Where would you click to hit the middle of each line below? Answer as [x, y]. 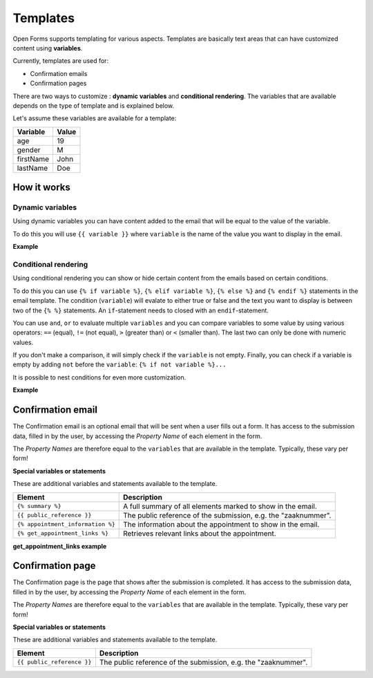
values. [23, 342]
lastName [32, 168]
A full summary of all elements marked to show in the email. [220, 506]
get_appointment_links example [60, 546]
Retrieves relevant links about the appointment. [200, 534]
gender [29, 150]
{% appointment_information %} [66, 524]
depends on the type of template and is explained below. [94, 105]
